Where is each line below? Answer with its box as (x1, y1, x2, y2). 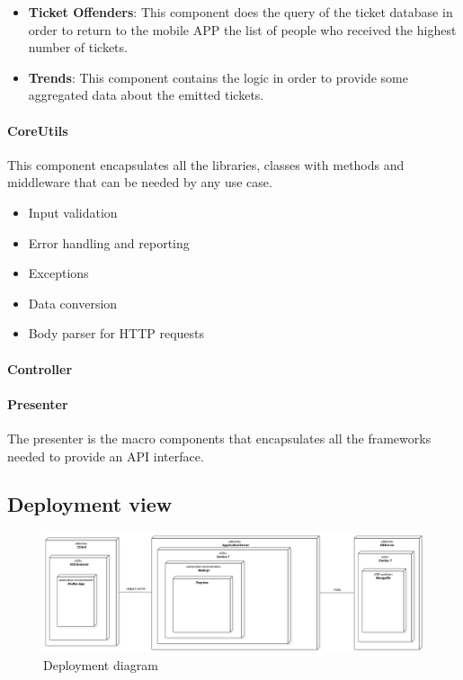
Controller (7, 359, 73, 378)
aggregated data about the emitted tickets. (28, 85, 264, 104)
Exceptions (28, 264, 89, 282)
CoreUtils (7, 121, 68, 139)
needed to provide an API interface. (7, 446, 204, 465)
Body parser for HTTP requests (28, 324, 205, 343)
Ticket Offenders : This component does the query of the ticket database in (28, 3, 453, 21)
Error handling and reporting (28, 233, 190, 252)
